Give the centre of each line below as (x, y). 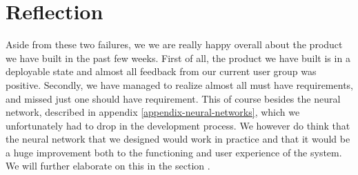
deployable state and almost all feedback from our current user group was (161, 71)
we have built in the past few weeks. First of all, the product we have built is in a (178, 58)
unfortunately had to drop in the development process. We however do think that (178, 125)
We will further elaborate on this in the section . (108, 166)
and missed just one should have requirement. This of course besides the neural (173, 98)
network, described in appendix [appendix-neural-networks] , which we (153, 112)
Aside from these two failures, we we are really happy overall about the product (174, 44)
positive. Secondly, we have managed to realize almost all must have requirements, (179, 84)
